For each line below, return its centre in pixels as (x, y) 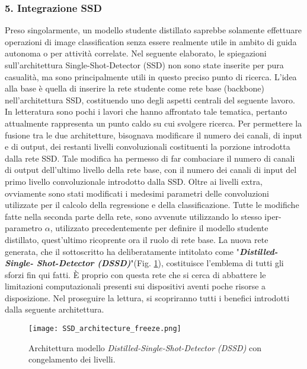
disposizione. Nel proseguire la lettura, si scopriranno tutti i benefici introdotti (147, 297)
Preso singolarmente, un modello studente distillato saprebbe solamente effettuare (153, 30)
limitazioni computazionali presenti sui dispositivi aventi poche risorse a (135, 286)
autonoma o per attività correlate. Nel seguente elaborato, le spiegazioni (136, 53)
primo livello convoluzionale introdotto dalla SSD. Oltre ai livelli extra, (134, 181)
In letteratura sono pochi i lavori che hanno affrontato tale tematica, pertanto (146, 111)
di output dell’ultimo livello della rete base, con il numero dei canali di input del (151, 170)
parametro (24, 228)
